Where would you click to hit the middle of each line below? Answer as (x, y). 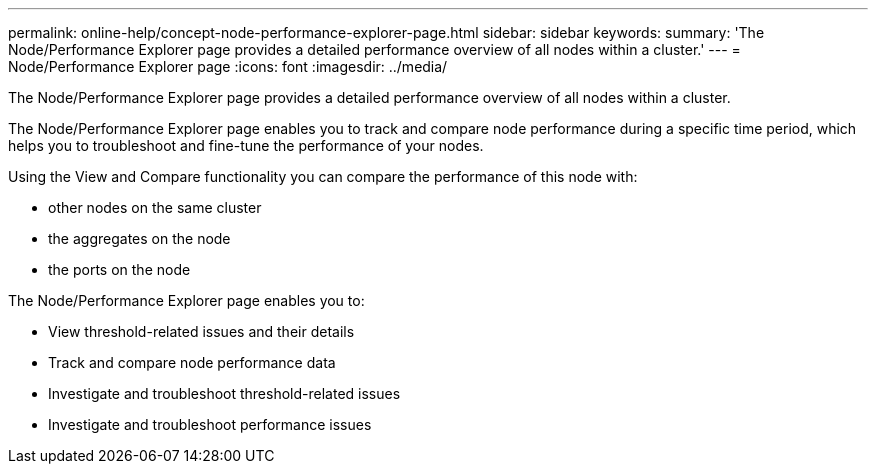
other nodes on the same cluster (155, 207)
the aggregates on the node (139, 238)
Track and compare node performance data (192, 362)
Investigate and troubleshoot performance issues (210, 424)
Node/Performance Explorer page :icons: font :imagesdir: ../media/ (228, 66)
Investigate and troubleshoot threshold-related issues (224, 393)
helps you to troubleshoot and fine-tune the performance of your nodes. (246, 145)
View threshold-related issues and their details (201, 331)
